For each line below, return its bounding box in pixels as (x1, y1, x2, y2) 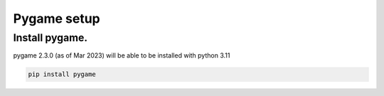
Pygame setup (13, 11, 101, 26)
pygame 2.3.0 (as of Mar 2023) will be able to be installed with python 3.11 (13, 51, 230, 60)
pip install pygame (28, 70, 96, 78)
